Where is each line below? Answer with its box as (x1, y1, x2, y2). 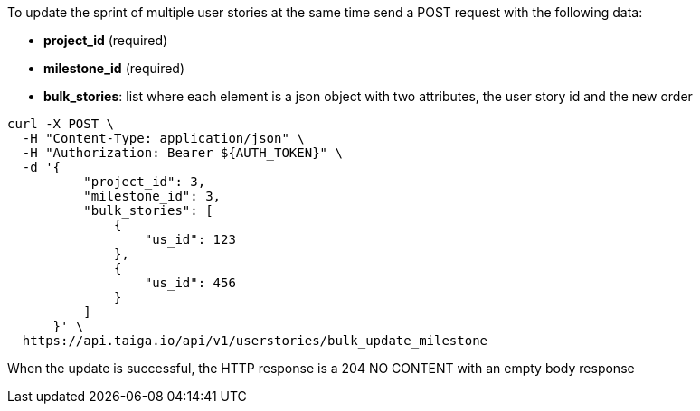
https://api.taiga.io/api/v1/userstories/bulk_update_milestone (22, 333, 488, 348)
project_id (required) (43, 33, 168, 48)
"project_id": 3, (83, 174, 206, 189)
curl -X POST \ (7, 117, 115, 131)
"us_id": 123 (144, 232, 236, 247)
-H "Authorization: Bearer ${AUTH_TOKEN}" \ (22, 145, 343, 160)
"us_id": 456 (144, 276, 236, 290)
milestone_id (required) (43, 61, 185, 76)
